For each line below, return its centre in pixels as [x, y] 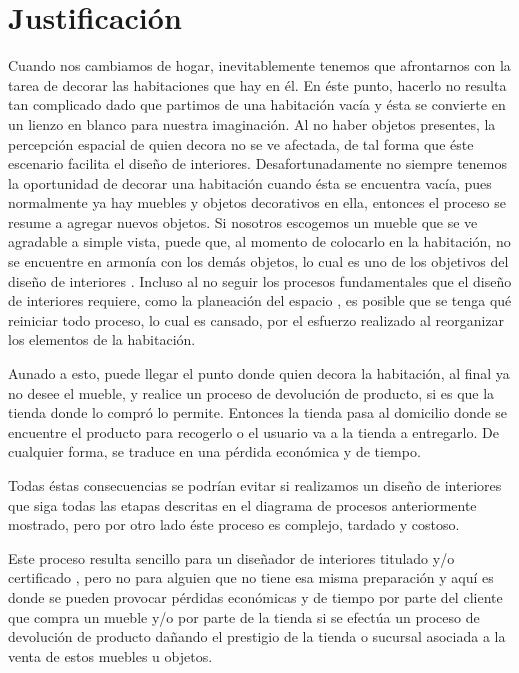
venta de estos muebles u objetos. [110, 655]
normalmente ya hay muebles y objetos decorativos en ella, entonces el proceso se [257, 202]
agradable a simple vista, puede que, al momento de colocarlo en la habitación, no [259, 241]
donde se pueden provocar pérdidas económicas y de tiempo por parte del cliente [255, 596]
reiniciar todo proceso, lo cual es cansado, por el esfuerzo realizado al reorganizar [256, 319]
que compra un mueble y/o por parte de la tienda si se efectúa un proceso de [244, 616]
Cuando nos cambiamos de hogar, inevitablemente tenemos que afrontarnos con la [259, 65]
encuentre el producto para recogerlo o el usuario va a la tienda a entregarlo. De [253, 431]
